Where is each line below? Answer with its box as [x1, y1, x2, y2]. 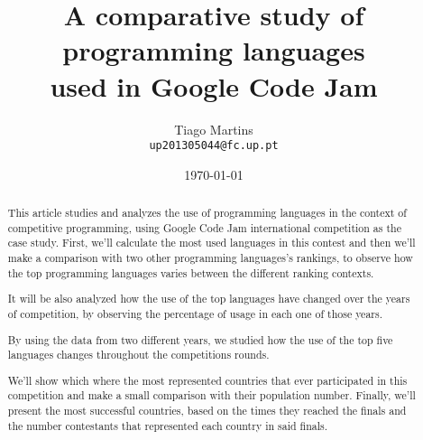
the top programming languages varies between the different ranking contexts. [7, 265, 374, 280]
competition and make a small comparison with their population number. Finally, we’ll [7, 388, 416, 403]
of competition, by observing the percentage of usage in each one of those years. [7, 305, 382, 321]
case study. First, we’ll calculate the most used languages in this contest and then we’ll [7, 235, 416, 250]
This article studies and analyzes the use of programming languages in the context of [7, 205, 407, 220]
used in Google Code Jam [50, 67, 378, 104]
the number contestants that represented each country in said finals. [7, 417, 327, 433]
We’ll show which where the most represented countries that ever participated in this [7, 372, 408, 388]
